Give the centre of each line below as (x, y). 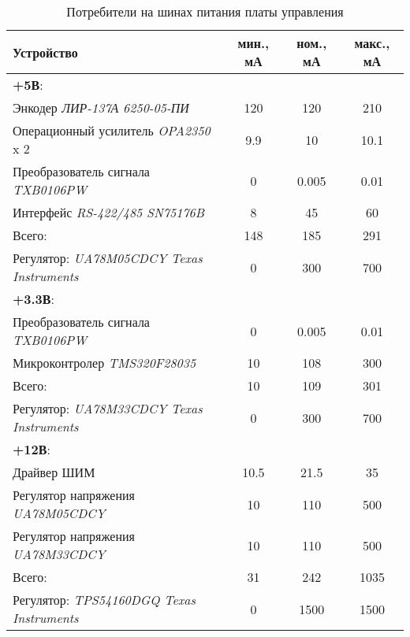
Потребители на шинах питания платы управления (205, 11)
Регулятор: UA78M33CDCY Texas (108, 408)
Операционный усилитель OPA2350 (112, 130)
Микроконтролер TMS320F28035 (104, 363)
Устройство (45, 52)
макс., (372, 43)
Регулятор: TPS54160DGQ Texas (104, 600)
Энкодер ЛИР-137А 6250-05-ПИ (101, 107)
